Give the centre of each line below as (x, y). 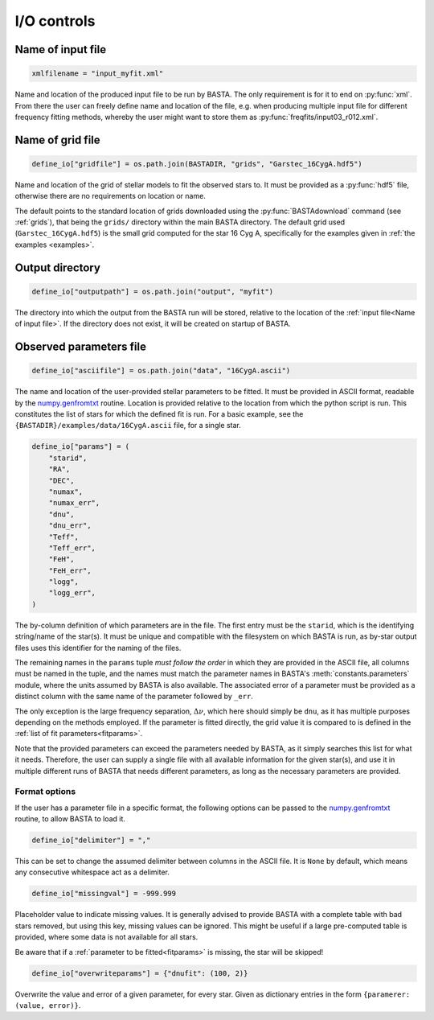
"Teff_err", (72, 548)
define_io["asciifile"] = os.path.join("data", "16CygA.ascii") (161, 371)
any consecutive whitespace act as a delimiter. (92, 872)
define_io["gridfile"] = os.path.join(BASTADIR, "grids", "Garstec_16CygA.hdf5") (197, 164)
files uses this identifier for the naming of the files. (98, 648)
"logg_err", (72, 593)
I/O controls (55, 21)
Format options (45, 792)
